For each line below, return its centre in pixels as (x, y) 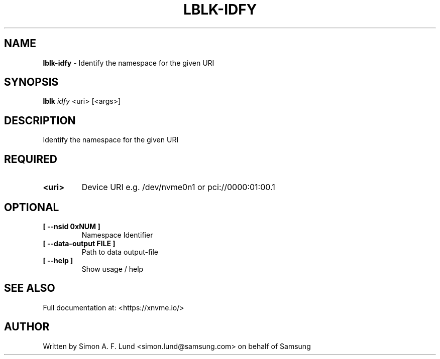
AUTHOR (27, 327)
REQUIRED (31, 159)
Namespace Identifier (117, 235)
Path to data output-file (120, 252)
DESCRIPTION (40, 120)
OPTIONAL (32, 207)
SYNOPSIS (31, 82)
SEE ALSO (30, 288)
